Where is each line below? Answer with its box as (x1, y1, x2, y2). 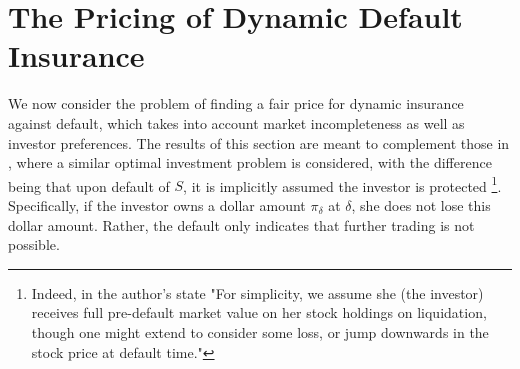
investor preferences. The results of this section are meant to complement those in (8, 132, 510, 153)
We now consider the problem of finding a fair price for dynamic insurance (8, 93, 464, 114)
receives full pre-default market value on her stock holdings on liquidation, (31, 302, 487, 323)
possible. (8, 234, 60, 255)
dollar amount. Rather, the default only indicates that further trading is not (8, 214, 475, 235)
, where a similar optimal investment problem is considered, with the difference (8, 152, 492, 173)
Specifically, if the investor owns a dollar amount (8, 194, 306, 215)
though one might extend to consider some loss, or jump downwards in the (31, 321, 489, 342)
